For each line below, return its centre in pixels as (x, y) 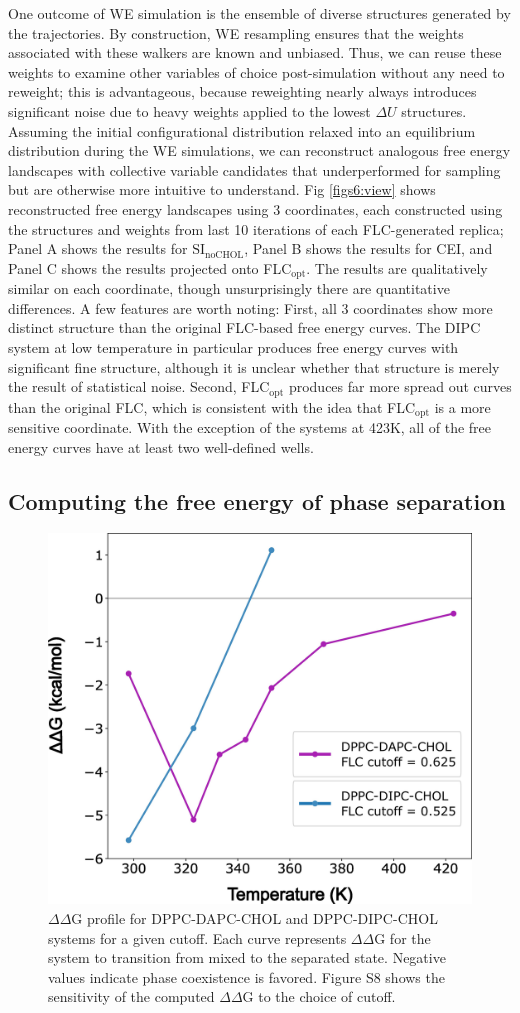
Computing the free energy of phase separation (257, 500)
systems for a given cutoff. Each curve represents (197, 937)
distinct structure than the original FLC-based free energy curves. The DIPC (244, 327)
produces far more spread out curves (400, 386)
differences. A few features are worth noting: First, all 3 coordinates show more (250, 307)
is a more (462, 406)
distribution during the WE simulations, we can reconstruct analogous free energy (259, 150)
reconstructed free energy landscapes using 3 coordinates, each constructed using (255, 208)
